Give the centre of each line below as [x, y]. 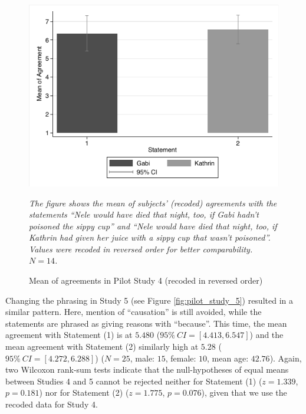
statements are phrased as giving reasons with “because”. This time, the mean [146, 323]
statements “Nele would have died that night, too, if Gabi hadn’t [144, 214]
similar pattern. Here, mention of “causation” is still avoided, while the [134, 312]
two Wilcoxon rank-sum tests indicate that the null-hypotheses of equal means [147, 369]
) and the [266, 335]
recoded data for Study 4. [52, 404]
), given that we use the [244, 392]
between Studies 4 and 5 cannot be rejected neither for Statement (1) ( [134, 381]
